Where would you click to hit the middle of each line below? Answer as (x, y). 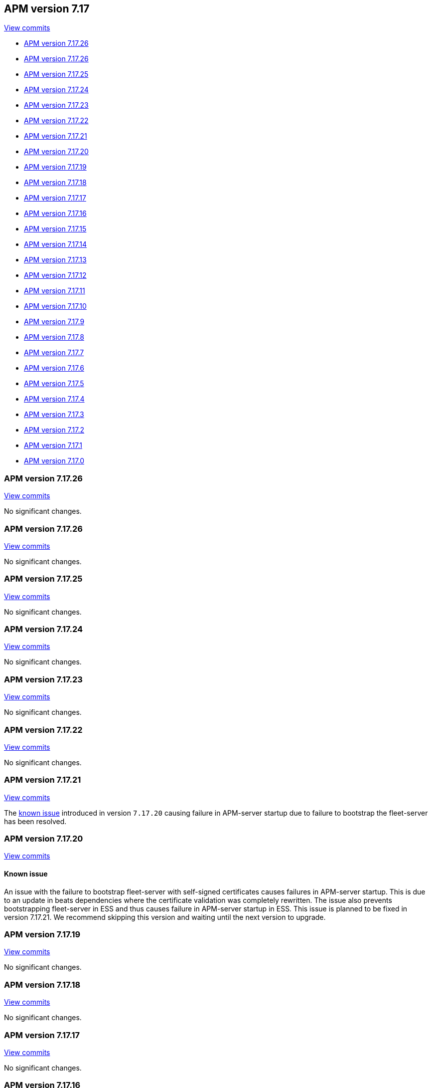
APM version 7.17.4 (54, 399)
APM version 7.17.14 (56, 244)
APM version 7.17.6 (54, 368)
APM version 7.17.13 (55, 260)
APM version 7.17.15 (55, 229)
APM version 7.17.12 (55, 275)
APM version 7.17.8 (54, 337)
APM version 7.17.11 (55, 291)
